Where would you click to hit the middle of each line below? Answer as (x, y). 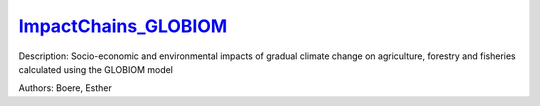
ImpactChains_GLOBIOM (123, 26)
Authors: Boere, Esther (65, 88)
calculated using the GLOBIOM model (96, 69)
